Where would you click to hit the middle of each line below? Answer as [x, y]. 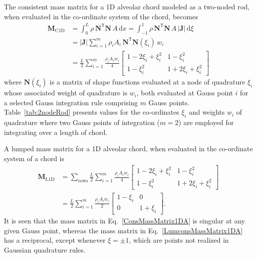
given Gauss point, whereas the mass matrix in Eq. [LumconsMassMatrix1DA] [123, 230]
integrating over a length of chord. [56, 132]
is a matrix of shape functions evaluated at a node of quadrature [148, 82]
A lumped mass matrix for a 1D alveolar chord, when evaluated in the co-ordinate [128, 149]
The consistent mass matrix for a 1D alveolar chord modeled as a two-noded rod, [127, 6]
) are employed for [206, 122]
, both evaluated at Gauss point [185, 93]
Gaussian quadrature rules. [45, 249]
